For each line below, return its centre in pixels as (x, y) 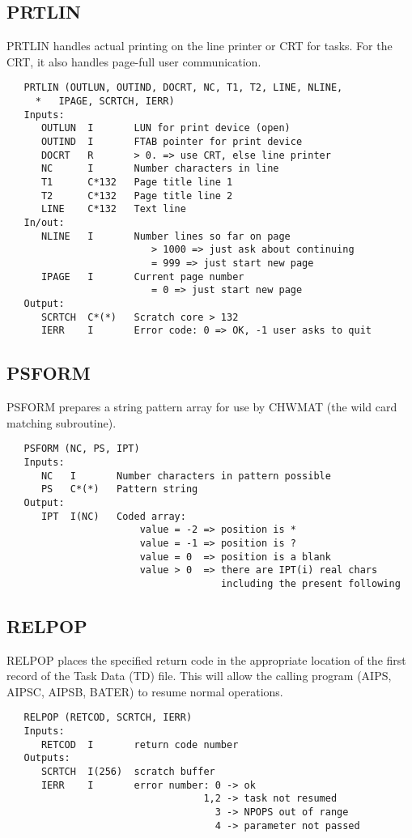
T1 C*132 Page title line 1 (137, 182)
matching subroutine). (62, 422)
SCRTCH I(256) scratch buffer (128, 772)
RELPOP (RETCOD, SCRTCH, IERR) (108, 718)
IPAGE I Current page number (142, 276)
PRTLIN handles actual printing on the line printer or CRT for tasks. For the (200, 46)
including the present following (310, 583)
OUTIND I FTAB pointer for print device (172, 142)
